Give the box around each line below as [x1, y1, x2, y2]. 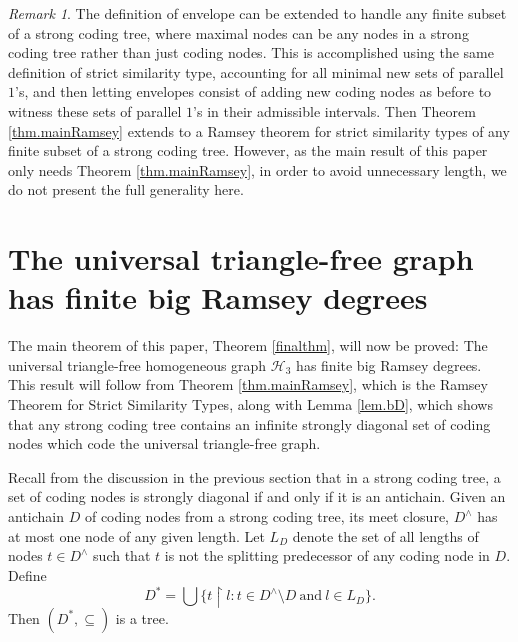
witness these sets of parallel [8, 100, 182, 121]
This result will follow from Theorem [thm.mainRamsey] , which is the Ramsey [8, 374, 488, 395]
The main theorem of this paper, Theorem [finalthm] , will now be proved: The [8, 335, 488, 356]
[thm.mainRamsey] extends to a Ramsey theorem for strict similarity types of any [8, 120, 510, 141]
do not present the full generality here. [8, 179, 244, 200]
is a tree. [115, 607, 169, 628]
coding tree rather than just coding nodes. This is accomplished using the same [8, 42, 494, 63]
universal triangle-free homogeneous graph [8, 354, 267, 375]
